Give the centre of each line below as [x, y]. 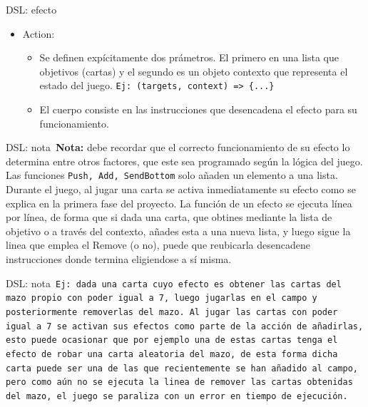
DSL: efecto [31, 9]
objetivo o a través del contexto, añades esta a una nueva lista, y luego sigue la [178, 231]
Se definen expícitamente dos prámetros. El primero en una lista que [189, 57]
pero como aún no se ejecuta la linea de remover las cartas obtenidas [179, 382]
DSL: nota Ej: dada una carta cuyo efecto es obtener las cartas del [174, 283]
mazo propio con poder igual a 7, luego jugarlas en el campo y [162, 298]
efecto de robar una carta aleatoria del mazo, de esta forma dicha [172, 354]
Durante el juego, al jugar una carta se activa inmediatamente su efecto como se [181, 189]
